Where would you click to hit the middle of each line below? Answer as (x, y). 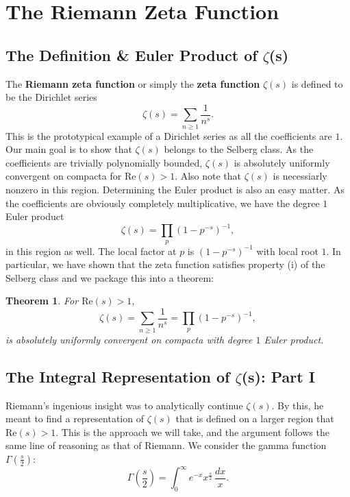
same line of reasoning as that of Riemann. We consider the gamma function (166, 445)
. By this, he (298, 405)
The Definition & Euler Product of (132, 54)
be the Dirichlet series (51, 97)
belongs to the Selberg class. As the (239, 149)
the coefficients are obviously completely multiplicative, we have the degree (163, 203)
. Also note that (208, 176)
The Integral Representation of (118, 376)
